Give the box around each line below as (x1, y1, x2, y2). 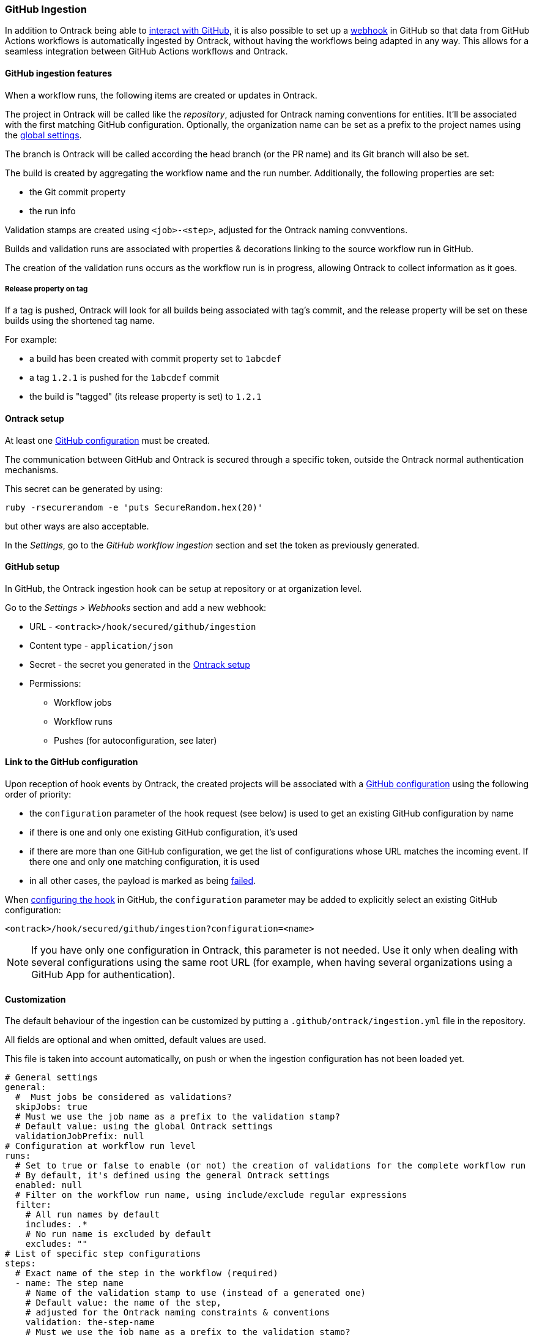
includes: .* (25, 1219, 87, 1230)
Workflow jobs (54, 697, 112, 708)
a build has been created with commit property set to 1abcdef (29, 353, 282, 364)
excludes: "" (25, 1239, 87, 1249)
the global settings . (5, 129, 82, 140)
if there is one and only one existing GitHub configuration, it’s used (29, 827, 298, 838)
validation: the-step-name (25, 1317, 155, 1328)
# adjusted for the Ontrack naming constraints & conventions (25, 1307, 330, 1318)
